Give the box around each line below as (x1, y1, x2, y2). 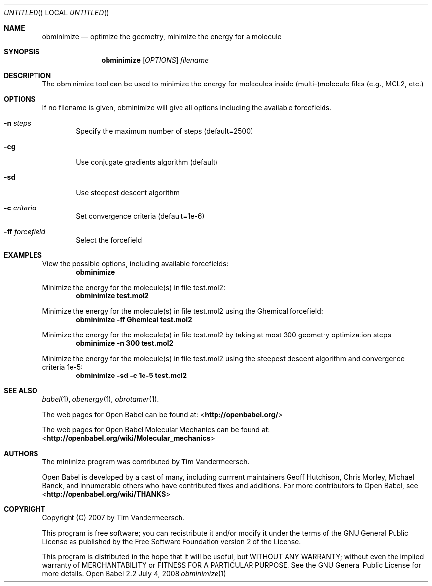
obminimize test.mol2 (76, 292, 149, 300)
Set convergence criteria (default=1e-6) (76, 212, 205, 220)
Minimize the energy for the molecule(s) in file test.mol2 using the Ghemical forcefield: (42, 307, 323, 315)
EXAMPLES (4, 251, 42, 259)
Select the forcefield (76, 236, 142, 244)
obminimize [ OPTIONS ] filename (101, 56, 209, 64)
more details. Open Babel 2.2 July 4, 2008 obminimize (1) (42, 569, 226, 578)
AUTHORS (4, 449, 38, 458)
